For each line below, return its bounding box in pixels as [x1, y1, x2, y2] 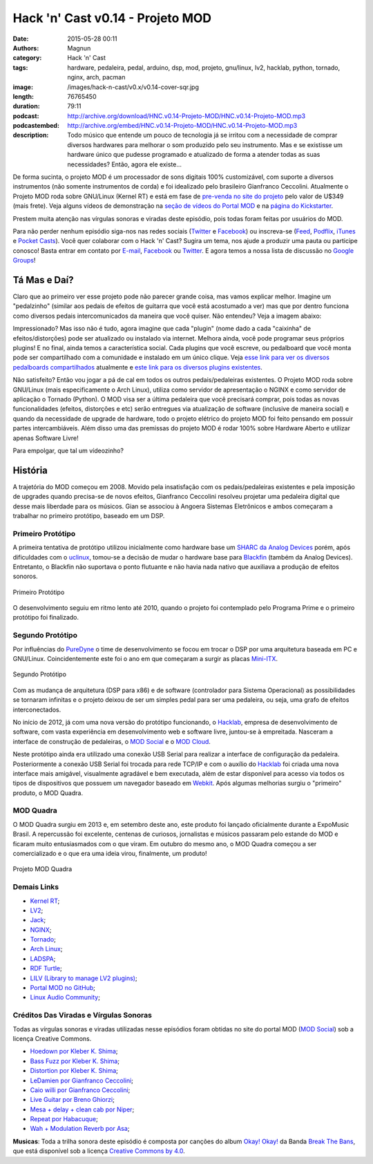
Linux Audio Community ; [30, 993, 100, 1002]
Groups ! [12, 256, 36, 265]
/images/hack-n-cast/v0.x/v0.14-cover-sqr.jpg [67, 83, 200, 91]
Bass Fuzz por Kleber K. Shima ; [30, 1057, 120, 1065]
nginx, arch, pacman [67, 73, 126, 82]
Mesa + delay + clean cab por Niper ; [30, 1105, 135, 1114]
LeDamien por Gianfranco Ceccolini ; [30, 1076, 134, 1085]
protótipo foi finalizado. [12, 613, 79, 622]
